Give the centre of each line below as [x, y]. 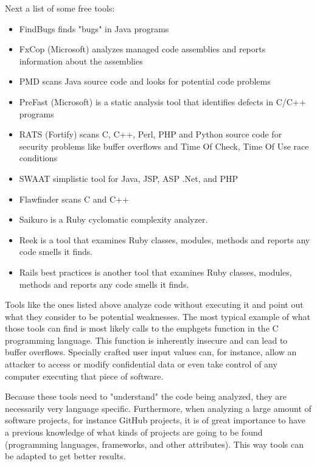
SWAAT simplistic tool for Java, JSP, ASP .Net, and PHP [128, 178]
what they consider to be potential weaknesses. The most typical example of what [158, 316]
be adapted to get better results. [65, 456]
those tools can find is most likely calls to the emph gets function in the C [142, 328]
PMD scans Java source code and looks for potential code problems [145, 81]
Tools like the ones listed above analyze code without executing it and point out [154, 304]
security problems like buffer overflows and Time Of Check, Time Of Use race [164, 146]
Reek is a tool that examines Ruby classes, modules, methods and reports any [165, 239]
